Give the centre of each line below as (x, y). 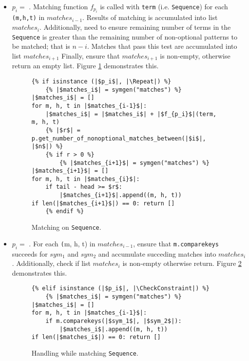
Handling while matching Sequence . (85, 352)
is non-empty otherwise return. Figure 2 (182, 263)
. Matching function (58, 6)
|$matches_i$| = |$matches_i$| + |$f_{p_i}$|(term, (131, 114)
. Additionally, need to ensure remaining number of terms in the (135, 27)
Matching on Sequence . (66, 227)
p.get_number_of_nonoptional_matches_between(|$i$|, (119, 138)
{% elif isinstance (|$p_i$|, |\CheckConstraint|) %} (120, 289)
